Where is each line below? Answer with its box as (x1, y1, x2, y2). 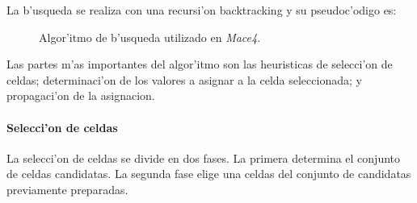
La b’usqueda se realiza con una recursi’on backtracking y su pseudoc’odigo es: (6, 2, 397, 18)
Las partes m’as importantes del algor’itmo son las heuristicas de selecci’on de (6, 56, 393, 72)
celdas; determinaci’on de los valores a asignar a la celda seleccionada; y (6, 71, 362, 88)
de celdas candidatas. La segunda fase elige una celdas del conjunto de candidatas (6, 165, 411, 182)
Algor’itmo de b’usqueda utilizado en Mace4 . (39, 28, 261, 45)
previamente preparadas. (6, 180, 128, 197)
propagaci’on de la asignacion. (6, 87, 155, 104)
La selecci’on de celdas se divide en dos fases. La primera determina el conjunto (6, 149, 401, 166)
